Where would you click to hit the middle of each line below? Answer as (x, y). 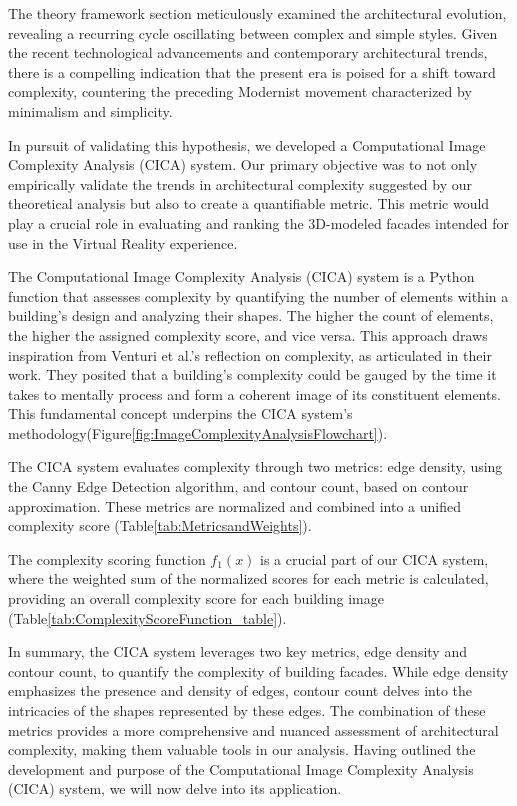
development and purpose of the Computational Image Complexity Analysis (241, 768)
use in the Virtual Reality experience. (123, 242)
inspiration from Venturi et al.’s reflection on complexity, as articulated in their (250, 354)
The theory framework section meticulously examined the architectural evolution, (257, 13)
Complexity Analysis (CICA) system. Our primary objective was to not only (243, 164)
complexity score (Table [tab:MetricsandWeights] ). (160, 525)
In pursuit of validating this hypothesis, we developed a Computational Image (247, 144)
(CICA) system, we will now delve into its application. (175, 788)
